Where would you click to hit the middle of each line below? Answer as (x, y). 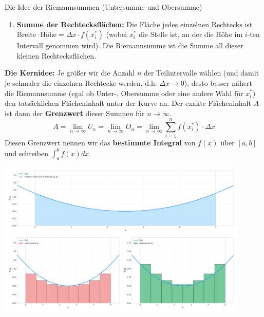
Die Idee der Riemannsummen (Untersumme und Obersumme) (103, 7)
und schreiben (26, 153)
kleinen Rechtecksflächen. (56, 55)
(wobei (117, 34)
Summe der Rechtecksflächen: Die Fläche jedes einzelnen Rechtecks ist (135, 24)
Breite (26, 35)
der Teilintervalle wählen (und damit (201, 73)
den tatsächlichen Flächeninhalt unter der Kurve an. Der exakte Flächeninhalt (128, 103)
